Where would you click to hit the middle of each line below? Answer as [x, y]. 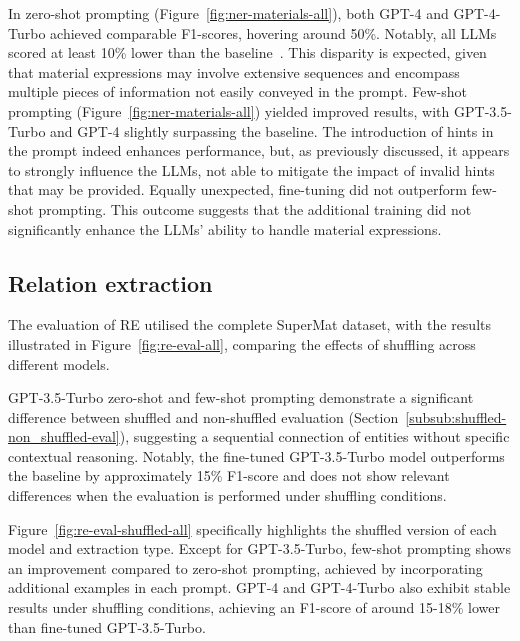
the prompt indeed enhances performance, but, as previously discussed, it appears [259, 150]
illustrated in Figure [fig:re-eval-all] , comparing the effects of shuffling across [242, 343]
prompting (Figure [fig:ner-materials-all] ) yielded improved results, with [229, 110]
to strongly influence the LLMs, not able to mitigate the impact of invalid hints [251, 169]
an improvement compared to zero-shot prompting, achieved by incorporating [245, 567]
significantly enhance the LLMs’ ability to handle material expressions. [225, 228]
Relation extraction [110, 282]
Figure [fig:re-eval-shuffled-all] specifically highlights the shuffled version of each [252, 528]
